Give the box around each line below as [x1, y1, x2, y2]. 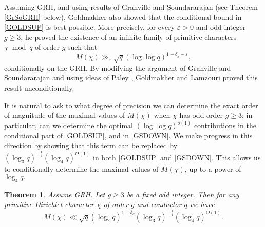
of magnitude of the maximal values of [4, 110, 125, 120]
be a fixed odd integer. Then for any [126, 189, 239, 199]
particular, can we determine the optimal [4, 120, 133, 131]
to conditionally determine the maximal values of [4, 163, 159, 174]
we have [190, 199, 215, 210]
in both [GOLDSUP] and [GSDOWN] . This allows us [92, 152, 261, 163]
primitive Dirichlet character [4, 199, 94, 210]
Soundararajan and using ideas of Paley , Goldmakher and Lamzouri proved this [4, 72, 258, 83]
